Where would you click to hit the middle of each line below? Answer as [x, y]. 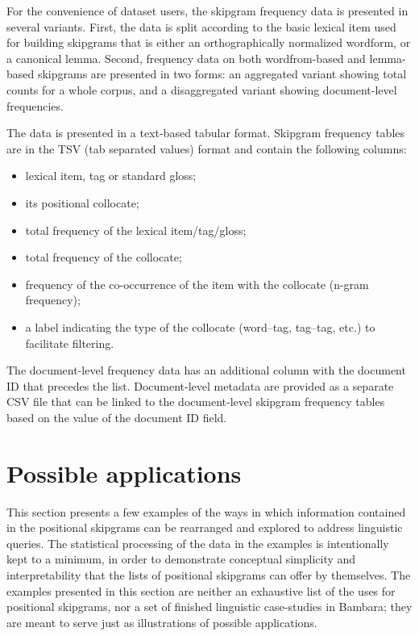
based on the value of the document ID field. [117, 417]
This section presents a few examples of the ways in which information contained [206, 511]
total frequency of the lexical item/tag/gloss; [136, 230]
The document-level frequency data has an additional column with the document [206, 370]
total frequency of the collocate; [104, 257]
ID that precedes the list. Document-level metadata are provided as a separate [200, 385]
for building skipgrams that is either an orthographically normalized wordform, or [209, 42]
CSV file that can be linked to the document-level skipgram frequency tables [196, 402]
